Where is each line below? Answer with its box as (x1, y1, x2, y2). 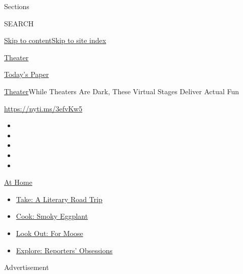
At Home (4, 177, 32, 187)
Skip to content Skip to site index (4, 35, 107, 46)
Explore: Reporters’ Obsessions (16, 245, 113, 255)
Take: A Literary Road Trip (16, 193, 102, 204)
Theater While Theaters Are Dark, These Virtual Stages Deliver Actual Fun (4, 86, 239, 96)
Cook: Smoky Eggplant (16, 211, 88, 221)
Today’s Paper (4, 69, 49, 80)
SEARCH (4, 18, 34, 28)
